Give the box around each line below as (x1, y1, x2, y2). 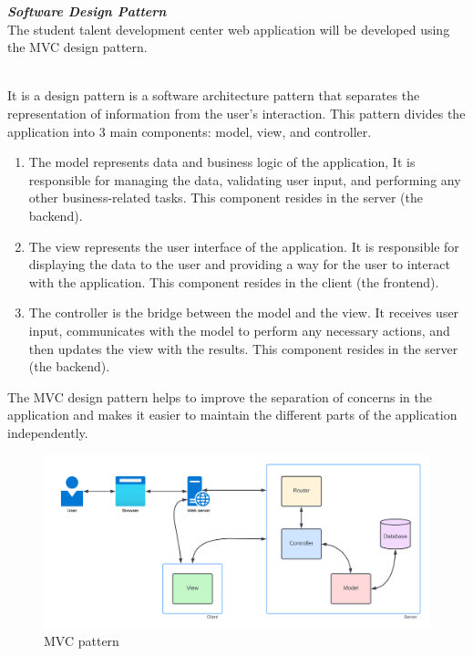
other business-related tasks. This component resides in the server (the (28, 188, 423, 207)
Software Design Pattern (7, 2, 167, 20)
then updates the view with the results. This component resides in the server (28, 338, 458, 358)
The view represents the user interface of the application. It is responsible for (28, 236, 459, 255)
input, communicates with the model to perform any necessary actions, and (28, 320, 450, 339)
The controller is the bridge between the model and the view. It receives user (28, 303, 459, 322)
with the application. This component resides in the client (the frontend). (28, 272, 439, 291)
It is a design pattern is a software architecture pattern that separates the (7, 86, 420, 105)
